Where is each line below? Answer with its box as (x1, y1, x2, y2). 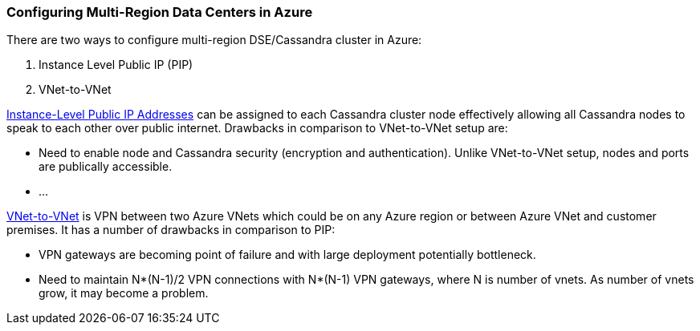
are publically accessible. (39, 159, 173, 174)
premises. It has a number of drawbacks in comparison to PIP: (6, 223, 336, 237)
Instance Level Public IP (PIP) (39, 58, 193, 72)
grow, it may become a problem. (39, 286, 209, 301)
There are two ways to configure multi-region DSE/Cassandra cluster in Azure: (6, 33, 422, 47)
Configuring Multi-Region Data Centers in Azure (6, 4, 313, 20)
